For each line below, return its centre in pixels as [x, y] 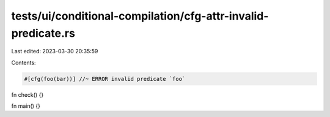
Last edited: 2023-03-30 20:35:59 [55, 51]
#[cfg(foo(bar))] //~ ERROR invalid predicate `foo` [105, 79]
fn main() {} [26, 106]
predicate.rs [43, 33]
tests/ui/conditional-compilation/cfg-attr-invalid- [140, 16]
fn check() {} [28, 94]
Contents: [24, 62]
